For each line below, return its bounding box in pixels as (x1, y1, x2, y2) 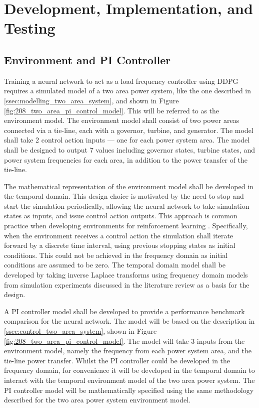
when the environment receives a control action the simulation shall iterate (4, 230, 233, 240)
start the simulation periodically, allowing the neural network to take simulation (4, 200, 249, 211)
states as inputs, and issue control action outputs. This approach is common (4, 210, 237, 221)
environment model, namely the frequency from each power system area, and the (4, 345, 251, 356)
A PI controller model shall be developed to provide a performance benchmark (4, 306, 245, 316)
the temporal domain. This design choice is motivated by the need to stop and (4, 191, 244, 201)
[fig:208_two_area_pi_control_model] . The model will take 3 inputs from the (4, 335, 245, 346)
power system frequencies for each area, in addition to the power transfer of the (4, 154, 248, 165)
